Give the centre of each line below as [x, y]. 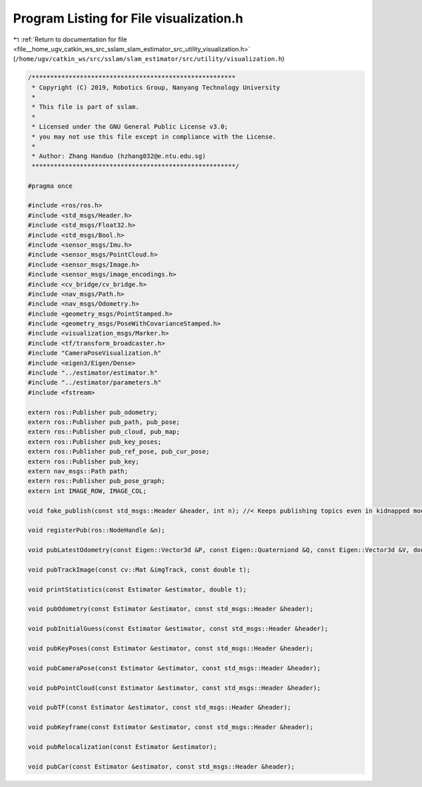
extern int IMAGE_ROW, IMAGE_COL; [87, 491]
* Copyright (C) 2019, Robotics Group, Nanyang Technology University [156, 87]
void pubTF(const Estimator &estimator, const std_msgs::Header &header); [160, 708]
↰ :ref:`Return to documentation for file [70, 39]
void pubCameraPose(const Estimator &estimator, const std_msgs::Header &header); [174, 668]
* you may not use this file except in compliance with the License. [154, 136]
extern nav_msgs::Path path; [78, 471]
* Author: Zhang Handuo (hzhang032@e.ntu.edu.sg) [119, 156]
